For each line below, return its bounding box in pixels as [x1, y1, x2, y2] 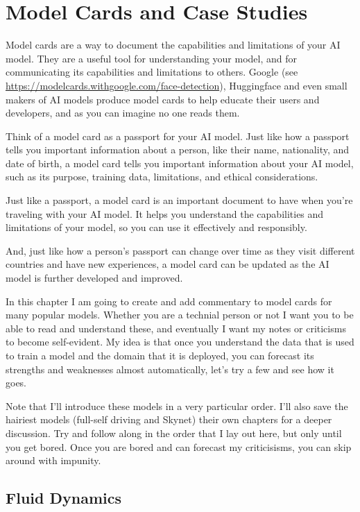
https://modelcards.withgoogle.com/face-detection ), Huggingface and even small [6, 78, 348, 92]
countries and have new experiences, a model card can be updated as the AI [6, 257, 329, 271]
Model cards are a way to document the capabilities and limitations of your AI [6, 37, 341, 52]
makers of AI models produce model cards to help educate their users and [6, 92, 320, 106]
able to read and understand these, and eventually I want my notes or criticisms [6, 321, 346, 335]
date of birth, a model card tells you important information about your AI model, [6, 155, 354, 170]
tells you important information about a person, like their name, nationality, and [6, 142, 350, 157]
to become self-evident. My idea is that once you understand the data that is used [6, 334, 354, 349]
